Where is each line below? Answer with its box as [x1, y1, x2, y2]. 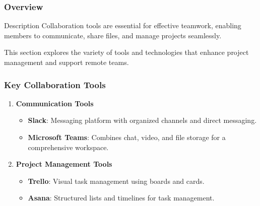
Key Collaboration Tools [4, 78, 106, 91]
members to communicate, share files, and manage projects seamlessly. [4, 30, 222, 40]
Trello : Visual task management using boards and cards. [28, 175, 205, 186]
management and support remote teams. [4, 57, 129, 67]
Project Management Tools [16, 159, 112, 169]
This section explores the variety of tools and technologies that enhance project [4, 47, 249, 57]
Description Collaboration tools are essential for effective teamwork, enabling [4, 20, 241, 31]
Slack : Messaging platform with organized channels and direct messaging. [28, 115, 257, 125]
